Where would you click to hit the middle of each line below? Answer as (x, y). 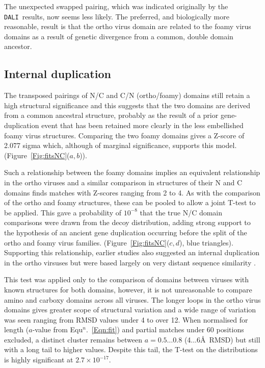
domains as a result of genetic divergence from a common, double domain (119, 36)
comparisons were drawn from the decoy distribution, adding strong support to (127, 222)
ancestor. (18, 46)
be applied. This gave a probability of (63, 212)
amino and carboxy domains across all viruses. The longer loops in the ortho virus (132, 299)
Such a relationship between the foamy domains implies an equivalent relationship (132, 172)
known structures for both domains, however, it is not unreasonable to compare (128, 289)
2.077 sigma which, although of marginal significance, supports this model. (121, 145)
